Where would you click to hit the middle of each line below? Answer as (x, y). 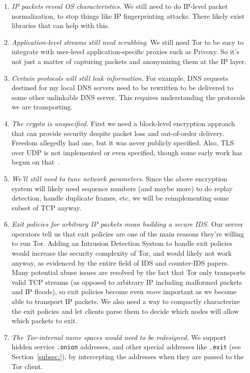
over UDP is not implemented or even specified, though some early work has (127, 152)
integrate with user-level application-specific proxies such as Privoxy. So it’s (125, 51)
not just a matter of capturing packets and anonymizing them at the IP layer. (129, 61)
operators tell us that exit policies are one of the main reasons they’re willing (128, 233)
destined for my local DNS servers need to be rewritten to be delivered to (122, 87)
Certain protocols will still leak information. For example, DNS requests (120, 78)
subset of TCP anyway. (47, 207)
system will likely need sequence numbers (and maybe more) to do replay (122, 188)
